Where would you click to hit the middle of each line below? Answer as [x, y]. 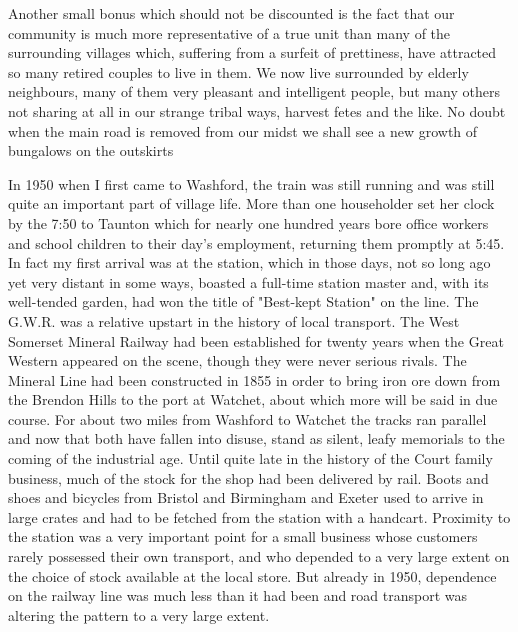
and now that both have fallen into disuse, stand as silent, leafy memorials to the [256, 438]
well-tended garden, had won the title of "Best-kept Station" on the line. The [243, 301]
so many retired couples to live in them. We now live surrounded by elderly [238, 71]
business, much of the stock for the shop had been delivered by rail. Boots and [248, 477]
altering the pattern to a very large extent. [139, 614]
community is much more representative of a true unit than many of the [229, 32]
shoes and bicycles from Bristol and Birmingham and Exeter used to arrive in [246, 497]
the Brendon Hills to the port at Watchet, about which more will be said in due [253, 399]
